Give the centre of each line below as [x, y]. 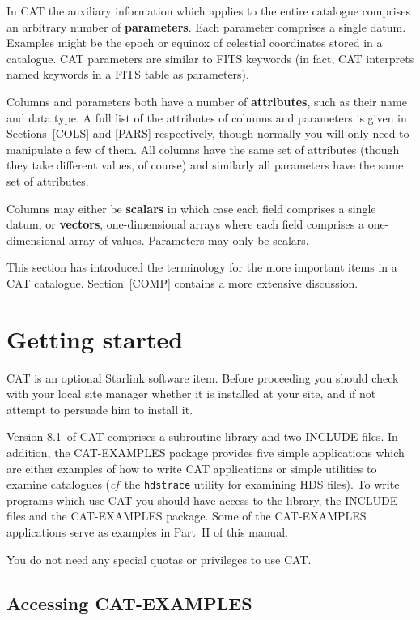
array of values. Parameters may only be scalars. [189, 239]
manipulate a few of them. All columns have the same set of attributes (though [203, 149]
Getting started [95, 338]
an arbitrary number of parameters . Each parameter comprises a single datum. [206, 26]
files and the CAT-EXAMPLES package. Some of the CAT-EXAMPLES [187, 516]
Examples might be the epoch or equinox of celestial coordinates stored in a [195, 43]
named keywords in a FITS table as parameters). [128, 74]
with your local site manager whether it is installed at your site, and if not [191, 393]
